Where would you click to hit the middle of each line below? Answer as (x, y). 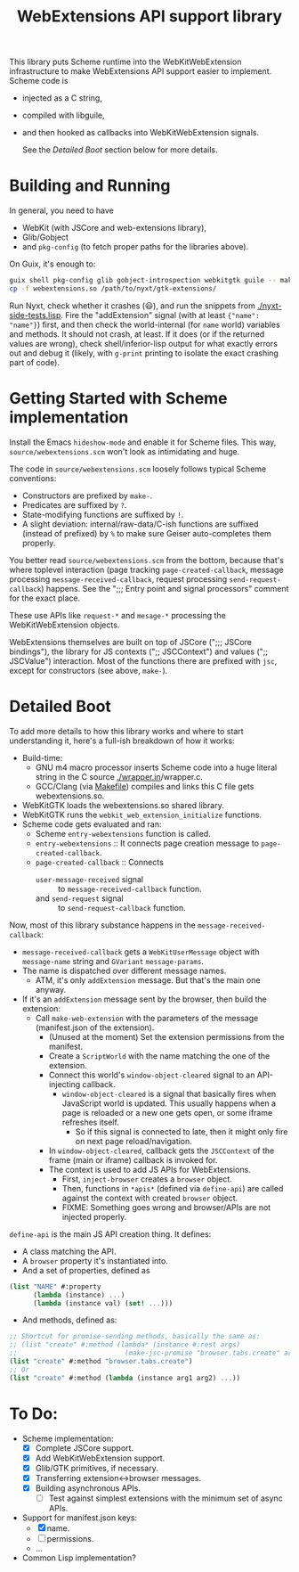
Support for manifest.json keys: (80, 1518)
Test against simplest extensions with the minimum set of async (166, 1498)
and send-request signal (79, 898)
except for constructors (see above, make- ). (89, 670)
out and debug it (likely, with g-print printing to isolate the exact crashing (144, 353)
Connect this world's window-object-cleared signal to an (152, 1075)
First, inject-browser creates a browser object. (147, 1179)
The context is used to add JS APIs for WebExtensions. (149, 1169)
